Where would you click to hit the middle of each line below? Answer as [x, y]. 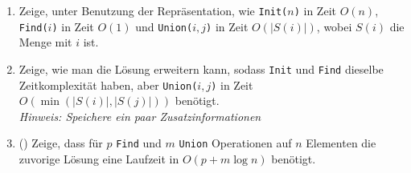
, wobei [334, 26]
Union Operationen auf [235, 143]
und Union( [164, 26]
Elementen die [341, 143]
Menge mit [45, 42]
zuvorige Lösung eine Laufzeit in [99, 159]
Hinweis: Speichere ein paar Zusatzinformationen [140, 116]
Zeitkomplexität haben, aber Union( [108, 84]
